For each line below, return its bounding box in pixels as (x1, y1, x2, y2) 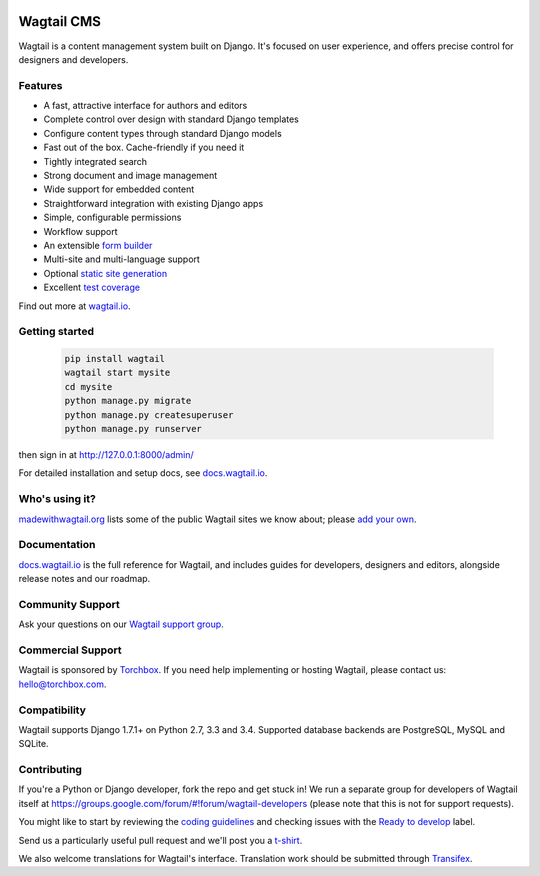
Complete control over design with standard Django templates (43, 113, 299, 125)
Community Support (18, 597, 120, 611)
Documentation (18, 538, 96, 552)
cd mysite (64, 381, 113, 392)
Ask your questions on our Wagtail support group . (18, 618, 224, 630)
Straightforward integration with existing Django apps (43, 197, 264, 209)
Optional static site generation (43, 267, 168, 279)
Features (18, 78, 63, 92)
